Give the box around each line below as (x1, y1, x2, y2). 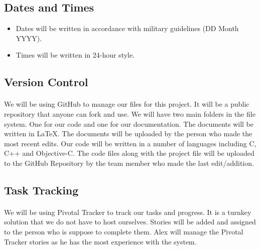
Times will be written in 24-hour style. (16, 50, 135, 60)
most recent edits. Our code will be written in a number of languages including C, (4, 138, 256, 148)
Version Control (4, 74, 88, 90)
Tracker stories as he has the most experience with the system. (4, 236, 197, 246)
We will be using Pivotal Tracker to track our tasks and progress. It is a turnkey (4, 206, 251, 217)
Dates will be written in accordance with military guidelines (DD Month (16, 23, 239, 34)
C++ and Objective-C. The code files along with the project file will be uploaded (4, 148, 254, 158)
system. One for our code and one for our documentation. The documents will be (4, 118, 253, 129)
